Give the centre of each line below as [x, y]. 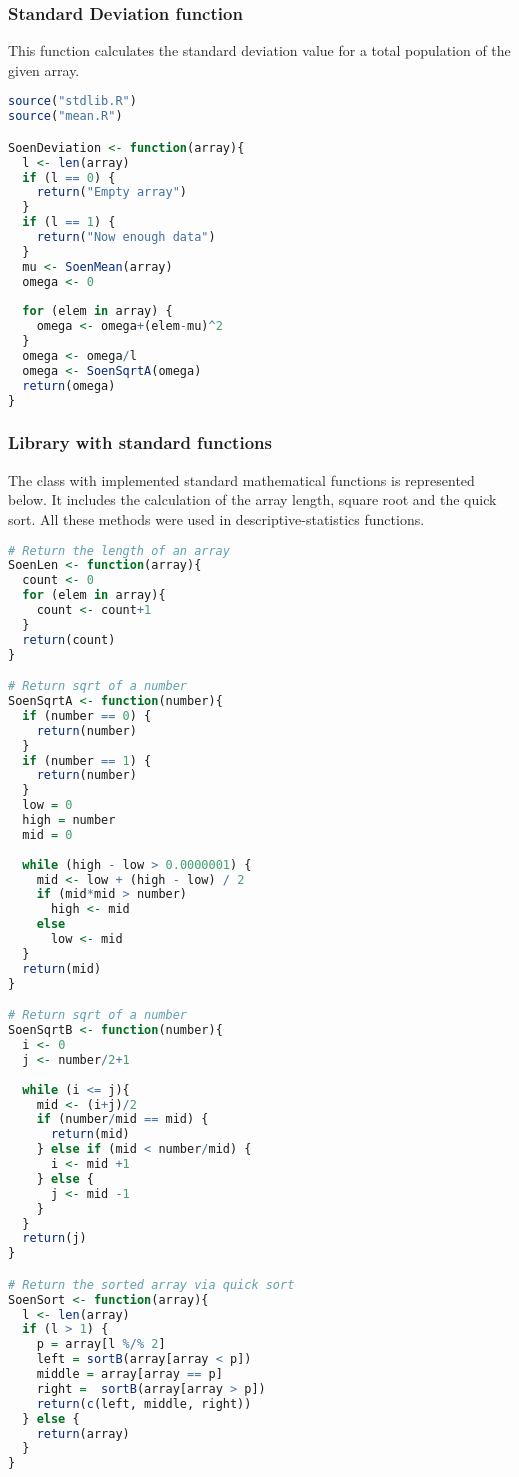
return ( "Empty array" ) [112, 192]
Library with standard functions [140, 442]
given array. [44, 69]
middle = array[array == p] [129, 1374]
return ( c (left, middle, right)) [144, 1403]
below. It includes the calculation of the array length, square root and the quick [252, 499]
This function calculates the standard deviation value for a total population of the [259, 50]
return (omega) [69, 385]
